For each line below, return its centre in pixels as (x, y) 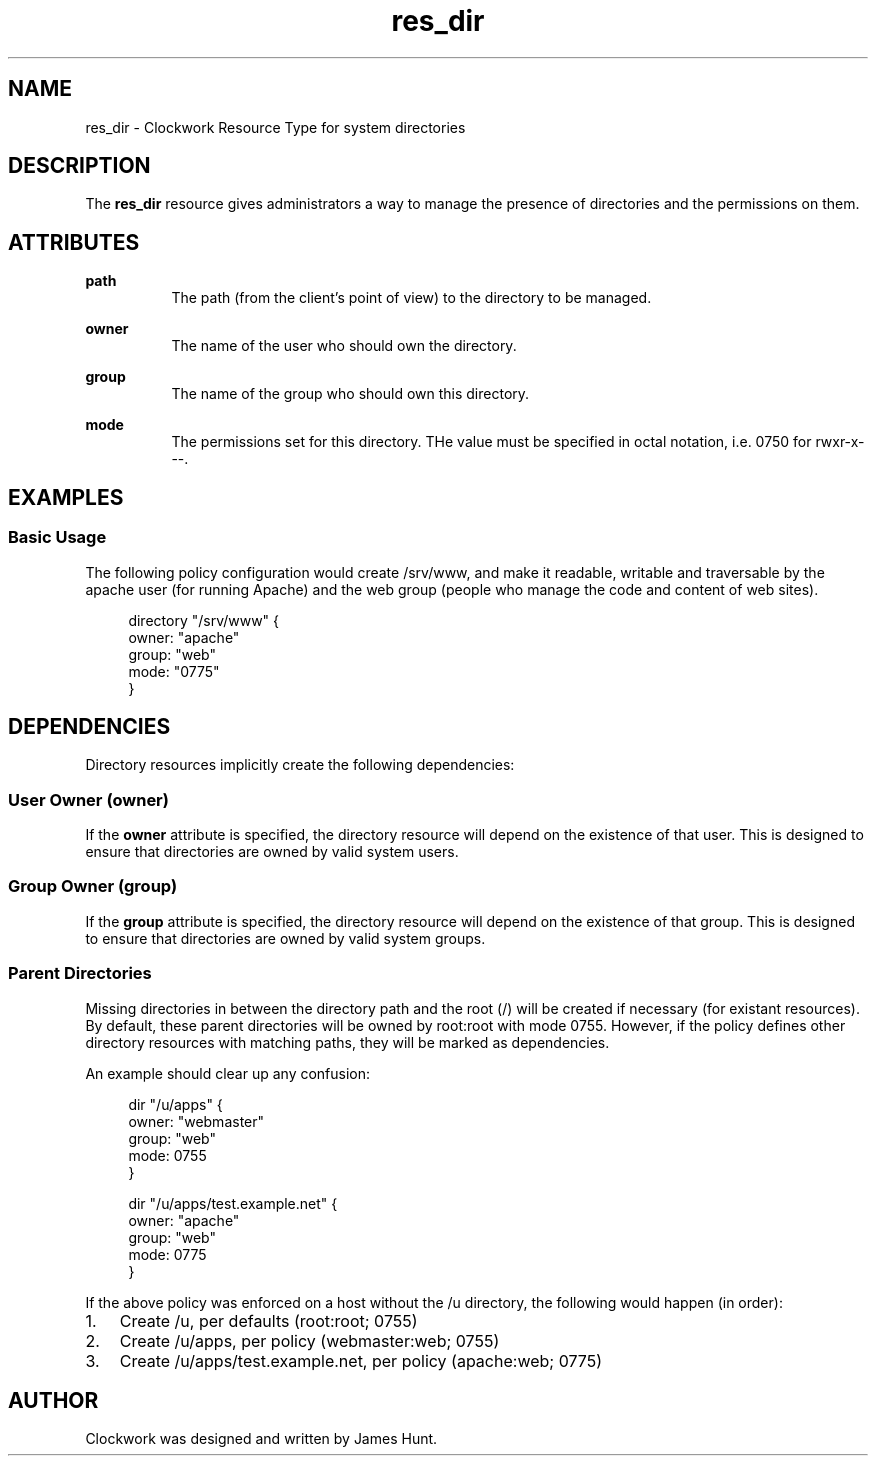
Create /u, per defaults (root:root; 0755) (268, 1320)
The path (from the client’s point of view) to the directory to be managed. (411, 298)
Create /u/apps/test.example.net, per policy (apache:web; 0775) (361, 1360)
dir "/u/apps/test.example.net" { (233, 1203)
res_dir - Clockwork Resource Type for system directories (275, 127)
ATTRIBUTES (74, 242)
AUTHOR (53, 1401)
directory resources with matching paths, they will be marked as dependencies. (347, 1042)
